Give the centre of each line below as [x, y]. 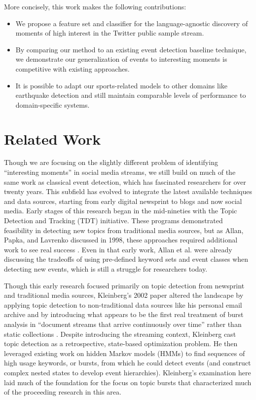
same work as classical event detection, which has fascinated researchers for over [125, 181]
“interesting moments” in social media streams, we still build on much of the [120, 172]
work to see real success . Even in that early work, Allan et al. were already [118, 249]
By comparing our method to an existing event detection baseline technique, [131, 49]
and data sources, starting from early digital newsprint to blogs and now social [123, 201]
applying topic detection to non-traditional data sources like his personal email [123, 304]
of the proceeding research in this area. [63, 392]
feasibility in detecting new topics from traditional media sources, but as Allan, [124, 230]
